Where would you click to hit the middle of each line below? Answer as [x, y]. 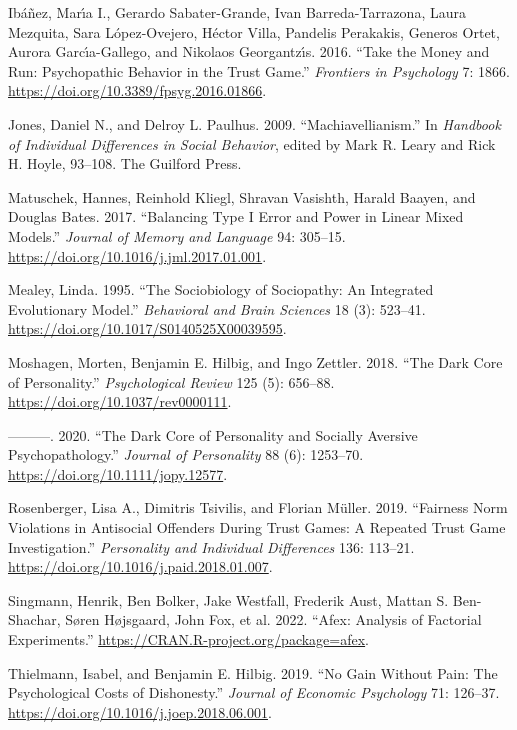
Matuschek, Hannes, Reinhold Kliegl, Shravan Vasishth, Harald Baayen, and [242, 196]
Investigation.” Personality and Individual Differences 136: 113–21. [211, 546]
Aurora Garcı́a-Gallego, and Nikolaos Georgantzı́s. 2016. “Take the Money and [249, 51]
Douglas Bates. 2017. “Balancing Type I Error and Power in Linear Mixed [236, 216]
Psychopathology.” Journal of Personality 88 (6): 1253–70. [186, 454]
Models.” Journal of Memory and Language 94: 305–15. [177, 235]
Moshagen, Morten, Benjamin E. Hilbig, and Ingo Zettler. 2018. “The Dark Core [255, 361]
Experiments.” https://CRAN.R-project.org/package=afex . [189, 639]
